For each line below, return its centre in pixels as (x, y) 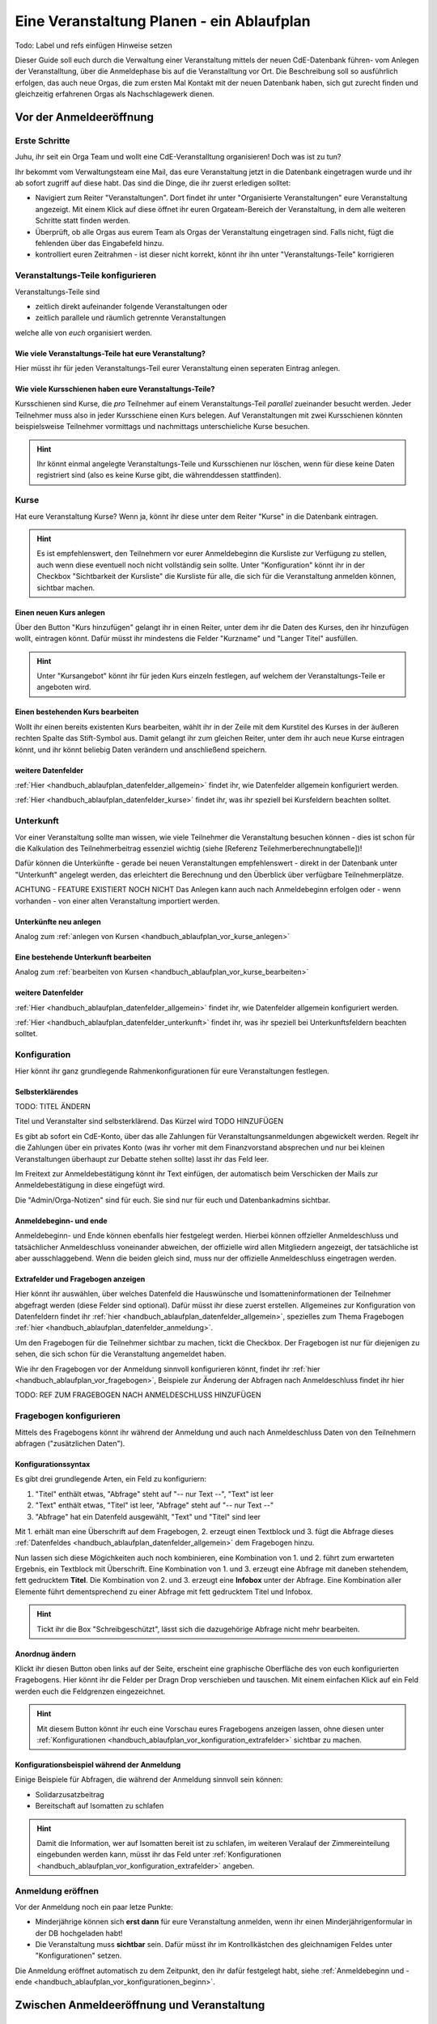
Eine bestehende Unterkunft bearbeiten (83, 957)
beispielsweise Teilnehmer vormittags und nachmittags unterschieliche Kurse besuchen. (163, 427)
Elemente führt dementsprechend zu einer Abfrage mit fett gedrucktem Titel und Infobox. (164, 1592)
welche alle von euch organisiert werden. (84, 333)
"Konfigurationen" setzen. (78, 1956)
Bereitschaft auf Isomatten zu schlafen (100, 1806)
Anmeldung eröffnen (57, 1890)
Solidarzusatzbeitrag (70, 1794)
